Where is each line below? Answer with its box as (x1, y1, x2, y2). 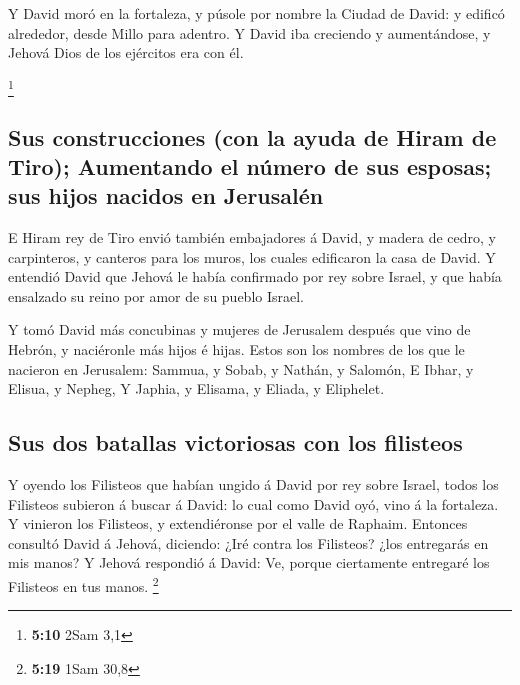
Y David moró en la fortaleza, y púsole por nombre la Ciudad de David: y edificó (8, 3, 505, 23)
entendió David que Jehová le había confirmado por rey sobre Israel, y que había (8, 266, 502, 287)
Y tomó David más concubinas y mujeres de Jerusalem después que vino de (8, 319, 471, 340)
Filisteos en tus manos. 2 (8, 573, 159, 596)
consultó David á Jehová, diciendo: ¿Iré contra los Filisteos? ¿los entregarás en (8, 532, 489, 553)
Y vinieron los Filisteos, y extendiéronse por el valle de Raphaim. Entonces (8, 513, 468, 534)
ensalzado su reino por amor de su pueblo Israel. (8, 285, 305, 306)
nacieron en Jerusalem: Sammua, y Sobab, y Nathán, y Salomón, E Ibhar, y (8, 358, 474, 379)
